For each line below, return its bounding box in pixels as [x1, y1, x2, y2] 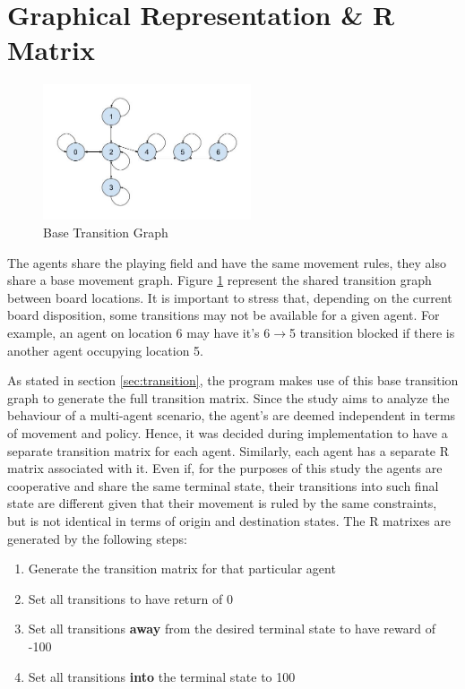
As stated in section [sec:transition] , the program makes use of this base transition [7, 371, 459, 390]
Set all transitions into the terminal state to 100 [28, 667, 296, 685]
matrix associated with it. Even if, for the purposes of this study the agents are [7, 459, 443, 478]
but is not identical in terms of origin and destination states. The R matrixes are [7, 511, 452, 530]
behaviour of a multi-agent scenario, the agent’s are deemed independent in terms [7, 406, 456, 425]
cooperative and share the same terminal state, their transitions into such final [7, 476, 439, 495]
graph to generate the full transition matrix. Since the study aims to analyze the [7, 388, 450, 407]
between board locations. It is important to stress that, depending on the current [7, 288, 452, 306]
